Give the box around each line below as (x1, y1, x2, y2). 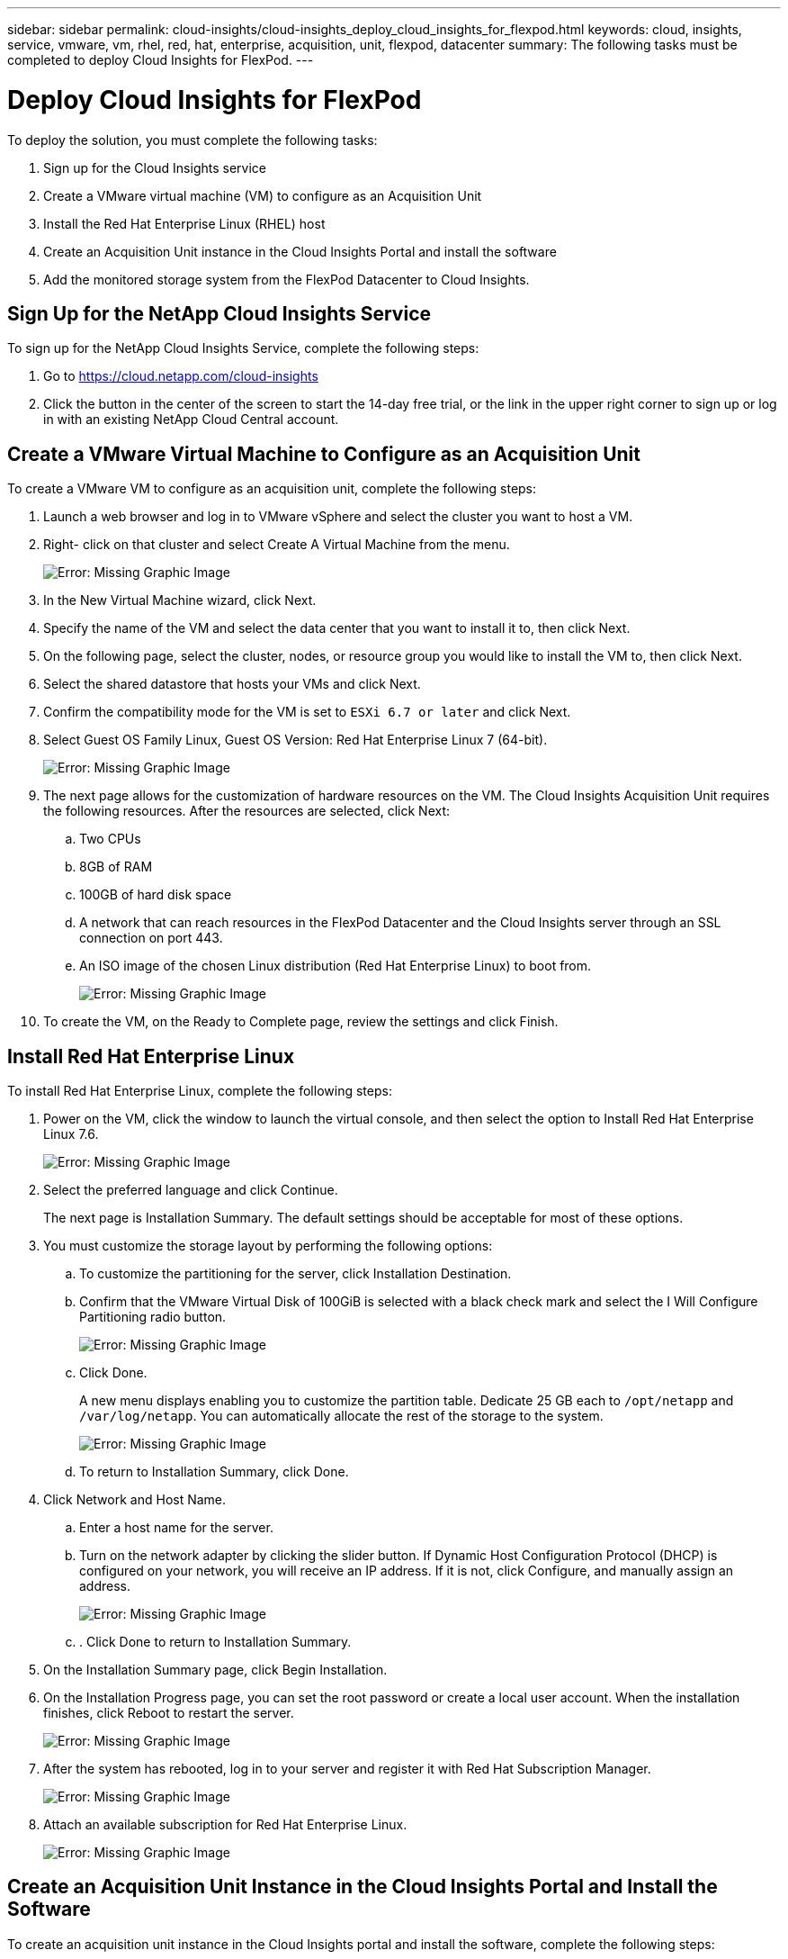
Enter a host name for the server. (79, 1520, 273, 1536)
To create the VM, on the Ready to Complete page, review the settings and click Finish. (43, 1014, 559, 1030)
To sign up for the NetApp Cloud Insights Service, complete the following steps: (7, 340, 479, 357)
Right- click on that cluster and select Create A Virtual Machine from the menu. (43, 537, 510, 553)
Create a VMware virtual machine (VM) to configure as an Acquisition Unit (43, 187, 482, 203)
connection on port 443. (79, 930, 223, 946)
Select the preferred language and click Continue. (43, 1182, 338, 1198)
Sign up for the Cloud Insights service (43, 159, 266, 176)
